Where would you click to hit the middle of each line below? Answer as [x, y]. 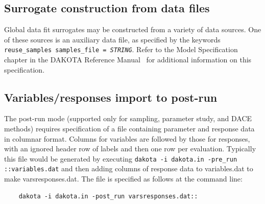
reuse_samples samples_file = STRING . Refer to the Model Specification [121, 49]
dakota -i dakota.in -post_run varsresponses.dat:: [108, 196]
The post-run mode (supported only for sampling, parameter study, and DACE [128, 118]
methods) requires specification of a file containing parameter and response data [129, 129]
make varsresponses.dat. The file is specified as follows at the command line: [123, 179]
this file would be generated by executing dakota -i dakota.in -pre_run [121, 158]
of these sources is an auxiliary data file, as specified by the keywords [112, 39]
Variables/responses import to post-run [111, 97]
